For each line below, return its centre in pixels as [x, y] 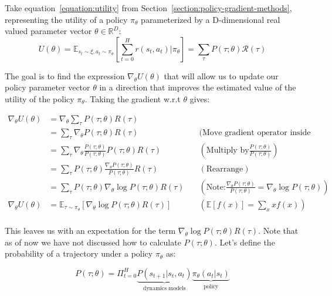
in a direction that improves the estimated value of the [198, 87]
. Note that [278, 230]
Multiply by [228, 151]
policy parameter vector [48, 87]
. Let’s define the [245, 242]
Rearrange [225, 169]
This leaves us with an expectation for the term [90, 230]
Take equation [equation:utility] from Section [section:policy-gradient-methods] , [148, 8]
